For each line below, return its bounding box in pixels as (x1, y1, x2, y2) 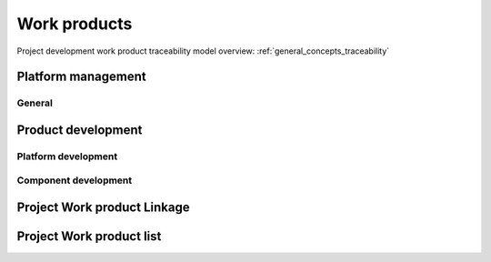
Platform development (16, 150, 118, 163)
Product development (16, 122, 143, 137)
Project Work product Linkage (16, 200, 190, 216)
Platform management (16, 69, 146, 85)
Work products (16, 14, 133, 34)
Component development (16, 174, 133, 186)
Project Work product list (16, 228, 162, 245)
